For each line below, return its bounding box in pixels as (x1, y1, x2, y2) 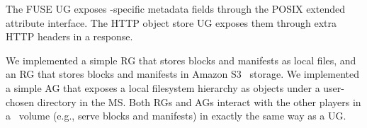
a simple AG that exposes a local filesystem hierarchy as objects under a (6, 80, 320, 95)
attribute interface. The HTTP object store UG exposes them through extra (6, 15, 337, 30)
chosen (6, 94, 35, 109)
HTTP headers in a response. (6, 29, 133, 44)
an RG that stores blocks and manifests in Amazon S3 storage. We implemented (6, 66, 359, 81)
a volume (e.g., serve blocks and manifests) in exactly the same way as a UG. (6, 108, 346, 123)
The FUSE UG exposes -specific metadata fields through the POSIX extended (6, 1, 345, 16)
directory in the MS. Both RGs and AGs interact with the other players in (37, 94, 361, 109)
